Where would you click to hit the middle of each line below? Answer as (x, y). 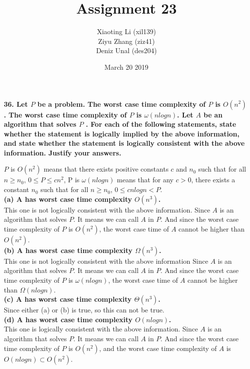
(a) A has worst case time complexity (68, 199)
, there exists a (213, 180)
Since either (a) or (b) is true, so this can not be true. (84, 310)
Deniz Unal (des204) (126, 50)
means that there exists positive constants (106, 169)
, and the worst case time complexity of (158, 348)
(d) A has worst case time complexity (68, 319)
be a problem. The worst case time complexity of (121, 104)
